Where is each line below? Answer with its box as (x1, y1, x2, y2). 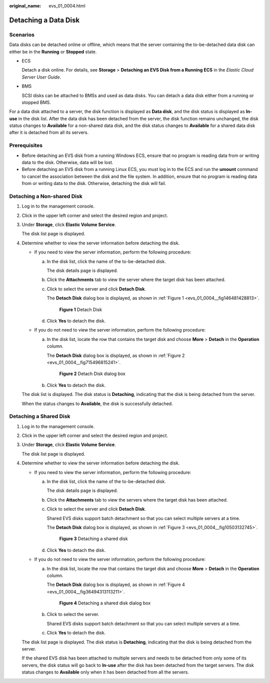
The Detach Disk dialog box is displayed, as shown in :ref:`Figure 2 (46, 352, 185, 358)
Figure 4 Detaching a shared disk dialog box (59, 600, 151, 606)
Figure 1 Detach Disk (59, 306, 102, 312)
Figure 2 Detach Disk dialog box (59, 370, 126, 377)
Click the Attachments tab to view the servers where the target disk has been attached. (46, 496, 228, 502)
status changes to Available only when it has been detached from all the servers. (21, 669, 189, 675)
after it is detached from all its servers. (9, 129, 89, 135)
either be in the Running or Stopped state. (9, 48, 97, 54)
